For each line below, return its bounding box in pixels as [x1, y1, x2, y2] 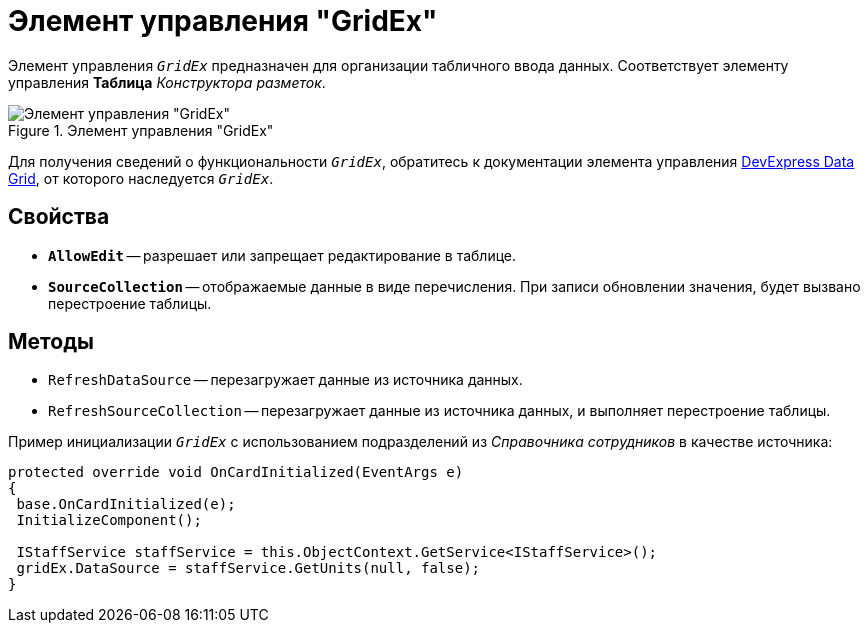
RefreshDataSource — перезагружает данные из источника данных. [48, 371, 523, 389]
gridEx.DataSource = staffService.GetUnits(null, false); [16, 560, 481, 577]
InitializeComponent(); [16, 512, 202, 529]
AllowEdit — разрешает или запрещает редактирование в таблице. [48, 246, 517, 264]
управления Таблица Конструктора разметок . [8, 73, 326, 91]
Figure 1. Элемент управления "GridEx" [8, 121, 274, 139]
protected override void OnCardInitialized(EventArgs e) [8, 464, 464, 481]
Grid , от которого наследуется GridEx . [8, 169, 274, 187]
